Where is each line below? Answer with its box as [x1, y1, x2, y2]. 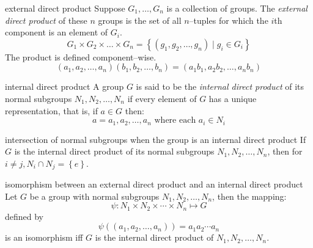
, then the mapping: [212, 189, 287, 202]
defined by [5, 210, 44, 222]
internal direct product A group [5, 80, 124, 93]
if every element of [127, 92, 197, 104]
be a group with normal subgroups [29, 189, 160, 202]
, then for [267, 145, 303, 158]
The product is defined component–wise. [5, 50, 156, 63]
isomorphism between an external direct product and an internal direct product [5, 178, 303, 191]
